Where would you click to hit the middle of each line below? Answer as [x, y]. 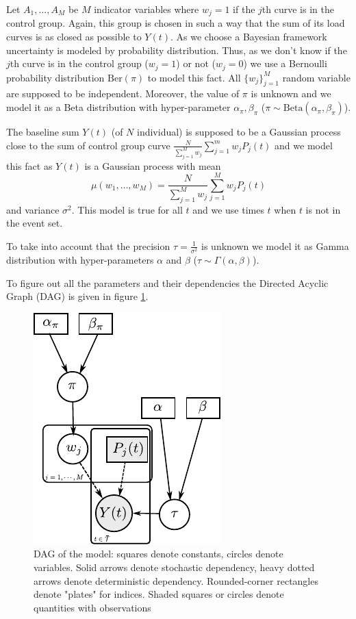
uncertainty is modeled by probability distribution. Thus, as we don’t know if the [177, 50]
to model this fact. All [194, 77]
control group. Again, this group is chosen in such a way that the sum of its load [176, 23]
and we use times [228, 209]
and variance [33, 209]
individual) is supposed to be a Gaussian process [239, 132]
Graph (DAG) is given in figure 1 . [77, 296]
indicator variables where [147, 9]
